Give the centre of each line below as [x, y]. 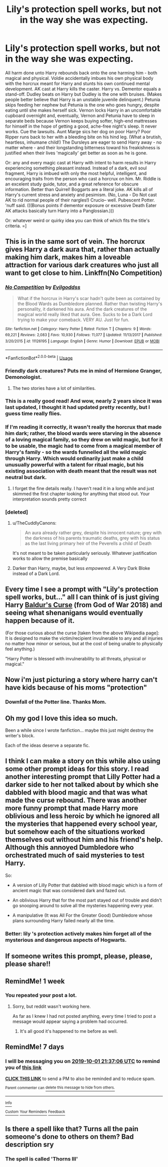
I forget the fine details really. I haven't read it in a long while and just [83, 488]
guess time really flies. [33, 414]
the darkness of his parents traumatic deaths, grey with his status [92, 538]
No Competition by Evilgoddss [43, 287]
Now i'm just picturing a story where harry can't [81, 680]
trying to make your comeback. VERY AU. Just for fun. [73, 320]
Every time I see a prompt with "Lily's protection [82, 589]
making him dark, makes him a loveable [68, 257]
